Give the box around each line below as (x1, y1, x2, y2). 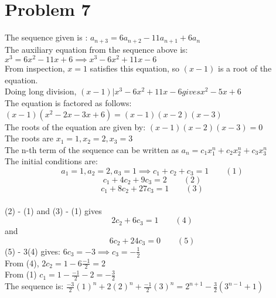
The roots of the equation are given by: (5, 120, 146, 133)
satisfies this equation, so (90, 62, 180, 74)
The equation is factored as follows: (5, 97, 132, 109)
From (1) (5, 268, 37, 280)
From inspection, (5, 62, 65, 74)
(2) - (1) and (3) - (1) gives (5, 204, 102, 216)
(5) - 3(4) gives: (5, 245, 60, 257)
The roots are (5, 132, 53, 144)
